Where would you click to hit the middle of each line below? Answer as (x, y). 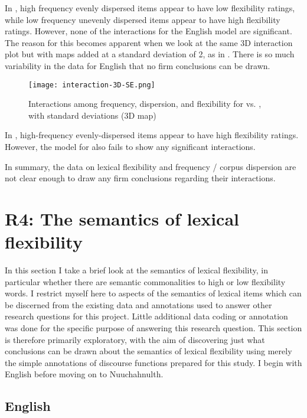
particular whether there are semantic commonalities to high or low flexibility (145, 281)
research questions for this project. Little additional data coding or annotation (146, 316)
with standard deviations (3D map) (92, 115)
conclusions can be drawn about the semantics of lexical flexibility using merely (148, 351)
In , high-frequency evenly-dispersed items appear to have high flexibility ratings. (152, 135)
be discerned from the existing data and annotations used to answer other (138, 304)
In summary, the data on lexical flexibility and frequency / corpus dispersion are (151, 166)
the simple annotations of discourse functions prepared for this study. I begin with (153, 362)
